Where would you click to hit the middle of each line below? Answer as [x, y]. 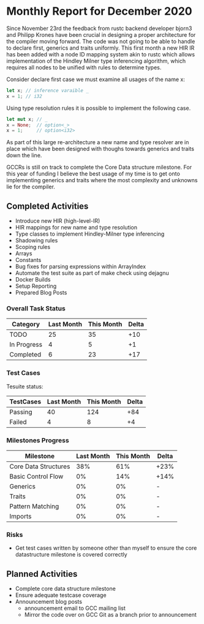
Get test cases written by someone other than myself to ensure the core [106, 548]
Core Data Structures [40, 466]
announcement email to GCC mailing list [75, 608]
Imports [21, 517]
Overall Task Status [36, 309]
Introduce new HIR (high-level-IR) [58, 221]
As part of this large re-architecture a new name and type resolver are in [98, 142]
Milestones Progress [38, 440]
